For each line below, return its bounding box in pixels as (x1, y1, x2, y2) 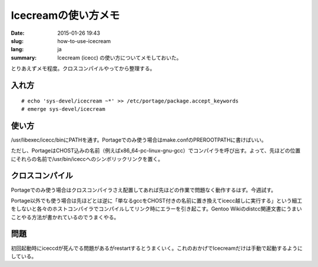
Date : (11, 29, 25, 37)
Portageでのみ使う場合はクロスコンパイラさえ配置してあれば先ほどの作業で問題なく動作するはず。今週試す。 (11, 186, 277, 193)
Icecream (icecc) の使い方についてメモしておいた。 (57, 54, 182, 61)
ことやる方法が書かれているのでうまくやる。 (11, 213, 120, 220)
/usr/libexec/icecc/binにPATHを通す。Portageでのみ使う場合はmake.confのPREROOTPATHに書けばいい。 (11, 136, 267, 143)
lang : (11, 46, 24, 53)
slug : (11, 37, 24, 44)
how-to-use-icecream (57, 37, 111, 44)
